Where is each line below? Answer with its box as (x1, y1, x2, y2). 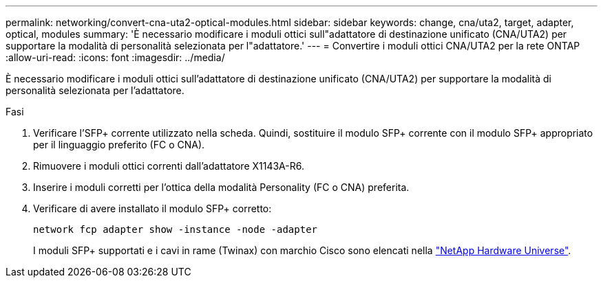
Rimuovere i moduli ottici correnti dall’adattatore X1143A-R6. (33, 160, 304, 172)
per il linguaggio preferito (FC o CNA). (33, 139, 205, 150)
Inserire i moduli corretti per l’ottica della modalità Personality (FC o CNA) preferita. (33, 181, 410, 193)
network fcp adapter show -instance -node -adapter (33, 224, 318, 235)
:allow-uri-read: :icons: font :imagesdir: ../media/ (6, 52, 225, 63)
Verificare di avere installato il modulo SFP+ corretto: (33, 203, 272, 214)
